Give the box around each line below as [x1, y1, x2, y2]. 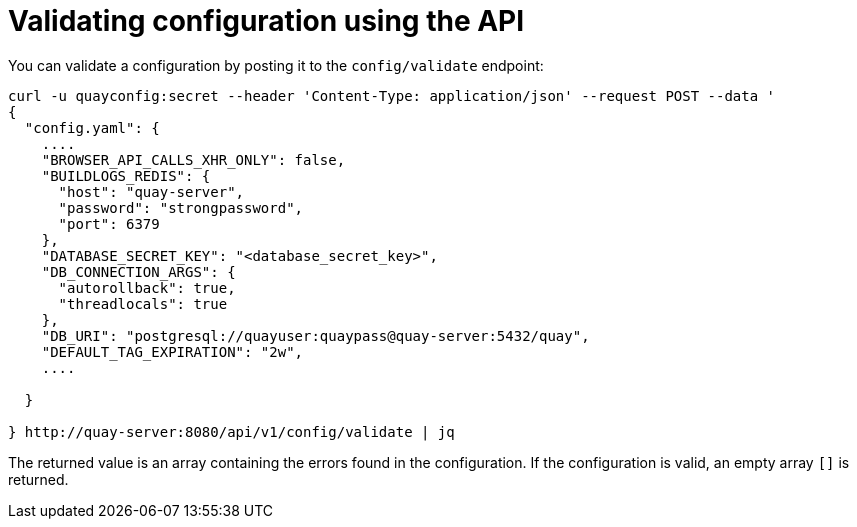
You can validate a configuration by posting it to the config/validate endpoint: [8, 56, 544, 74]
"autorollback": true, [58, 279, 236, 296]
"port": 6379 [58, 215, 160, 232]
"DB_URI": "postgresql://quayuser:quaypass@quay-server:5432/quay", [41, 327, 590, 344]
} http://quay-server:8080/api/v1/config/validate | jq [8, 423, 455, 440]
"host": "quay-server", [58, 183, 245, 200]
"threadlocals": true [58, 295, 228, 312]
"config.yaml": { [24, 119, 160, 136]
